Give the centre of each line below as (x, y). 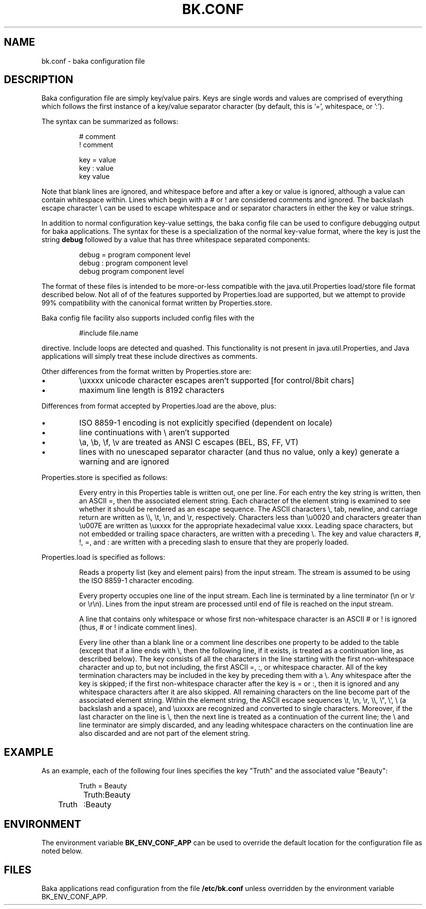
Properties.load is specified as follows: (103, 557)
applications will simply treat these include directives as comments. (150, 356)
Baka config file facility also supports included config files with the (148, 318)
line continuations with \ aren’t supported (154, 433)
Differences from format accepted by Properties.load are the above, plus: (159, 406)
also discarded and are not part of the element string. (164, 733)
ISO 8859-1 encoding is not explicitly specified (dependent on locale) (206, 423)
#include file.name (109, 333)
